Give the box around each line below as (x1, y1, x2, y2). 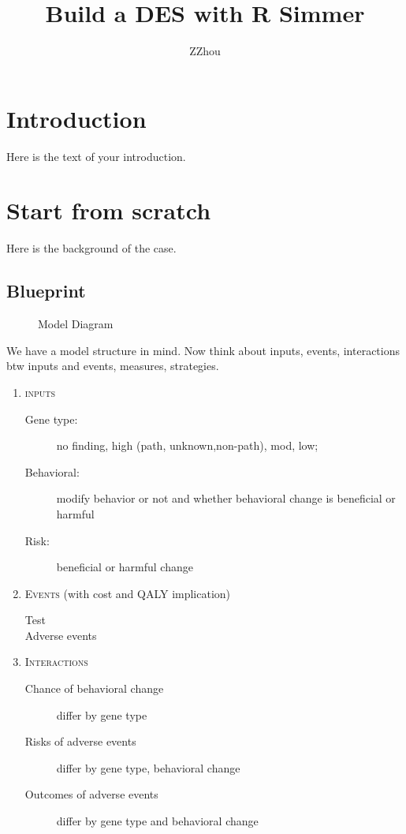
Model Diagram (38, 316, 114, 332)
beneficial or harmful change (56, 559, 193, 575)
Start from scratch (6, 194, 211, 226)
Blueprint (6, 279, 86, 303)
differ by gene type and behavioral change (56, 813, 259, 829)
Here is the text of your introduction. (6, 148, 186, 164)
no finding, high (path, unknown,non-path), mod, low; (56, 437, 318, 454)
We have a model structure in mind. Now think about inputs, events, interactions (6, 342, 400, 358)
